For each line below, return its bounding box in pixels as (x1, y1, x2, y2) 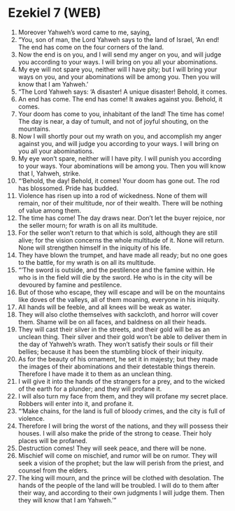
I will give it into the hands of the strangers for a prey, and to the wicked (17, 377, 225, 385)
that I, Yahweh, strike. (17, 169, 81, 178)
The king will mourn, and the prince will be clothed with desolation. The (17, 473, 225, 482)
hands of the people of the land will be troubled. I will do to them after (17, 481, 220, 489)
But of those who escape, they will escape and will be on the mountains (17, 288, 225, 296)
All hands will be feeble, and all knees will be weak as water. (17, 303, 192, 311)
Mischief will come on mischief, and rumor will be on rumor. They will (17, 451, 218, 459)
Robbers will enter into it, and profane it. (17, 399, 134, 408)
